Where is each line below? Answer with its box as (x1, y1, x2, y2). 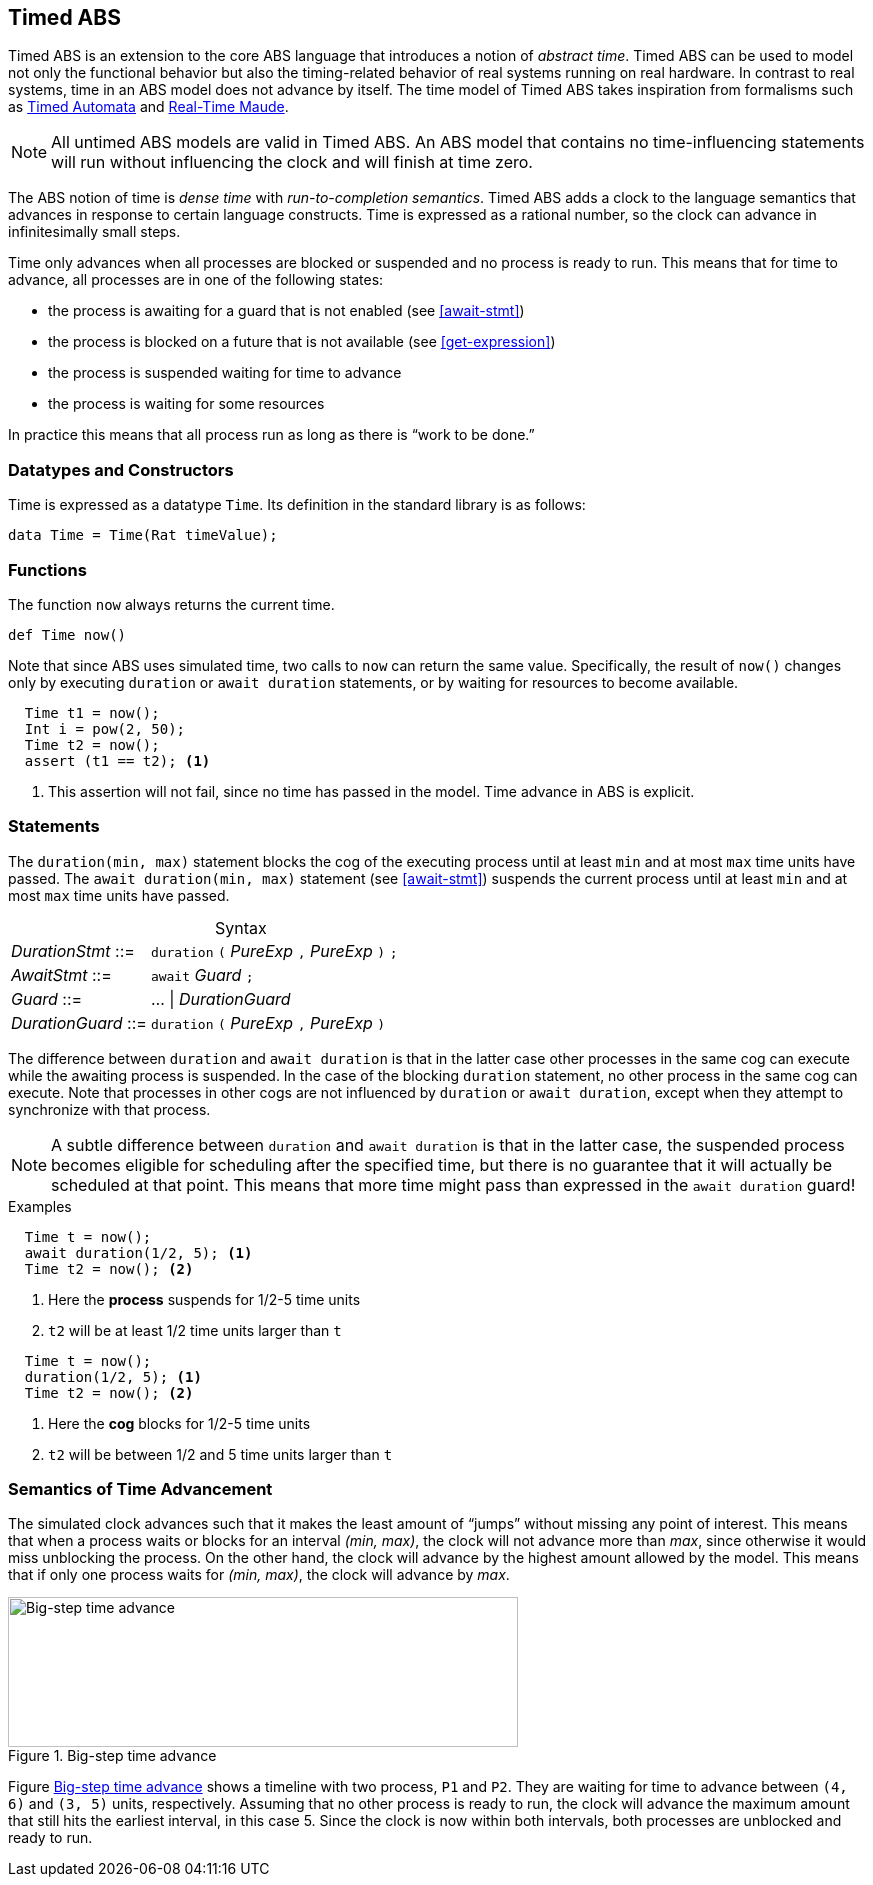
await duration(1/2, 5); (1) (24, 1244, 253, 1261)
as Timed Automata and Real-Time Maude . (8, 98, 289, 116)
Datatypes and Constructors (8, 459, 234, 480)
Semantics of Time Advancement (8, 1479, 273, 1500)
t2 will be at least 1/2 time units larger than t (48, 1321, 342, 1339)
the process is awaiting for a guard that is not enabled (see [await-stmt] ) (48, 302, 525, 320)
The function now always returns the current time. (8, 595, 335, 613)
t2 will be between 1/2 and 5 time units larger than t (48, 1445, 393, 1463)
